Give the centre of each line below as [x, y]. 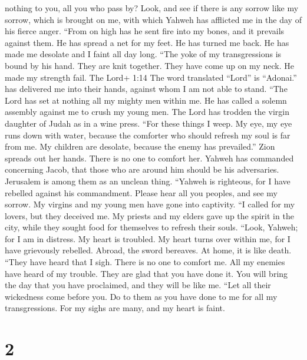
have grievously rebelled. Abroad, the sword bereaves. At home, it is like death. [148, 250]
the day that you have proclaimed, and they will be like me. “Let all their [138, 285]
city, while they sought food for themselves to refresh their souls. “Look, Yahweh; [151, 227]
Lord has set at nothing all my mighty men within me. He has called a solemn [146, 100]
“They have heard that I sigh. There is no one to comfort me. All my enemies [145, 262]
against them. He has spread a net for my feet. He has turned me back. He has [147, 42]
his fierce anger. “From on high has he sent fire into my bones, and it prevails [145, 31]
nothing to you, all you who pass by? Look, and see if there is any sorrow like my [152, 8]
